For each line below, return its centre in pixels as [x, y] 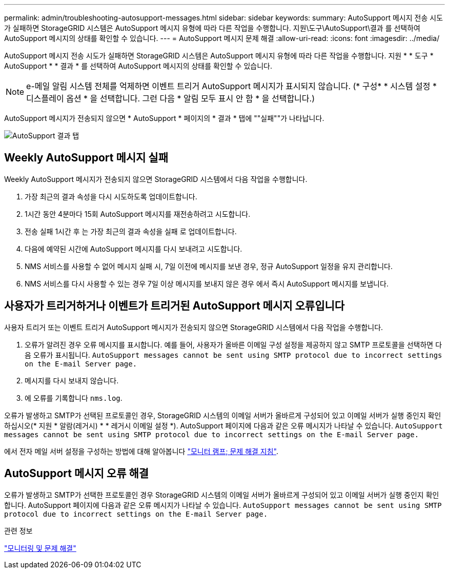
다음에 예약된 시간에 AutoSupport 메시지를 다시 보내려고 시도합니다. [134, 249]
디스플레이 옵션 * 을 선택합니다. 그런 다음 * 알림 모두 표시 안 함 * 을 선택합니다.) [170, 98]
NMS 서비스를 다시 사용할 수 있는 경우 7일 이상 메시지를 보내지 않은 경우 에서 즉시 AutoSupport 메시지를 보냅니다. [207, 283]
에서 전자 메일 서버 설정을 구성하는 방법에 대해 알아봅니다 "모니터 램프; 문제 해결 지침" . [141, 451]
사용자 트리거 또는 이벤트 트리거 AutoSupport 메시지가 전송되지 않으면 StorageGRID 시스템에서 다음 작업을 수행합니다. [194, 327]
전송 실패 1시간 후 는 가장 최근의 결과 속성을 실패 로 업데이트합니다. [131, 231]
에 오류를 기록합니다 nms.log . [74, 398]
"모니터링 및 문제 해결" [40, 548]
